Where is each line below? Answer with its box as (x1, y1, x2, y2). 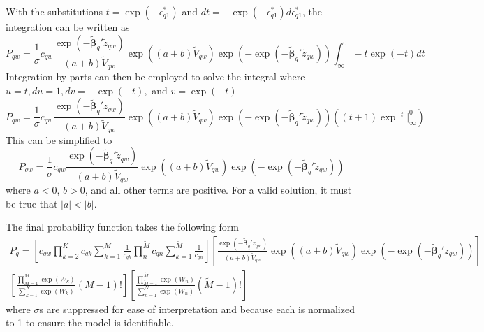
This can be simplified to (6, 132, 112, 147)
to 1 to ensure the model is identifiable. (6, 315, 174, 330)
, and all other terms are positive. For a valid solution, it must (85, 182, 352, 197)
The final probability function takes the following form (6, 219, 239, 234)
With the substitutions (6, 4, 103, 18)
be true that (6, 196, 58, 210)
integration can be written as (6, 20, 130, 34)
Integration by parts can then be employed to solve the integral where (6, 69, 305, 84)
